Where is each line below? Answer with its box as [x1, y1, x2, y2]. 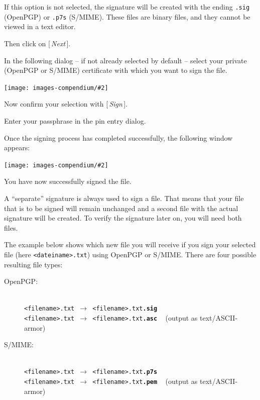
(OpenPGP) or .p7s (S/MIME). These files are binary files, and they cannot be [4, 11, 250, 22]
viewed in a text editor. [4, 21, 76, 32]
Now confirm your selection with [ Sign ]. [4, 98, 127, 109]
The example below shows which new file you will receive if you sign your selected [4, 239, 256, 250]
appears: [4, 142, 30, 153]
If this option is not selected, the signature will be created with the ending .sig [4, 2, 250, 12]
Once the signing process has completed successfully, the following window [4, 132, 233, 143]
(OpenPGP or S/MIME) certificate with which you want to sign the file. [4, 65, 227, 75]
